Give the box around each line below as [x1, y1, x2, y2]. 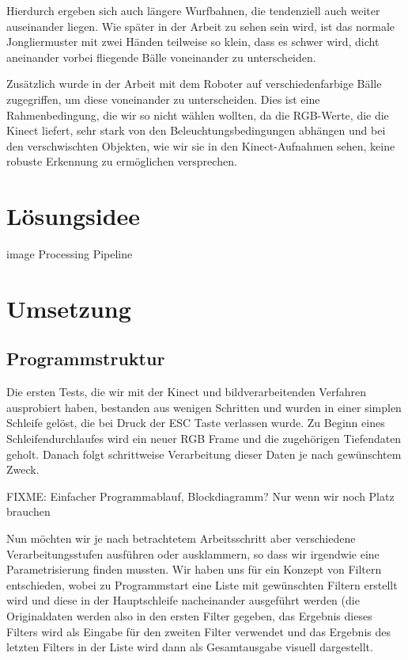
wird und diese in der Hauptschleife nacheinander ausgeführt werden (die [6, 592, 360, 608]
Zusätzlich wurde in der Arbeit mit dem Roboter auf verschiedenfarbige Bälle [6, 75, 382, 92]
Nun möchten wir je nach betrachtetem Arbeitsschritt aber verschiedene [6, 529, 356, 546]
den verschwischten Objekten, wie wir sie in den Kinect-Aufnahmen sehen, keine [6, 137, 395, 154]
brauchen [6, 503, 51, 520]
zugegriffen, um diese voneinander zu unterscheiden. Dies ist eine [6, 90, 320, 107]
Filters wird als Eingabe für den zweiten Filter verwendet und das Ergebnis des [6, 623, 391, 639]
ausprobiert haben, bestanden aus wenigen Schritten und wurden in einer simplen [6, 399, 402, 415]
